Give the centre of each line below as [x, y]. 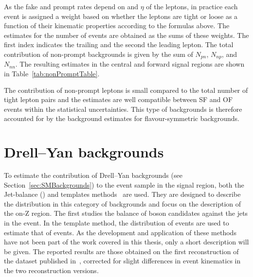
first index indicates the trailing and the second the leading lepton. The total [119, 44]
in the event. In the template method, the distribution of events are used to [117, 223]
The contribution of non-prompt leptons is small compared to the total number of [126, 90]
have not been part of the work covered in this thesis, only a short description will [126, 242]
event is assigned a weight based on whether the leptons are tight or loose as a [121, 16]
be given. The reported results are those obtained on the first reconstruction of [121, 251]
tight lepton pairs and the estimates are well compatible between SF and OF [118, 99]
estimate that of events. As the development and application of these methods [120, 232]
